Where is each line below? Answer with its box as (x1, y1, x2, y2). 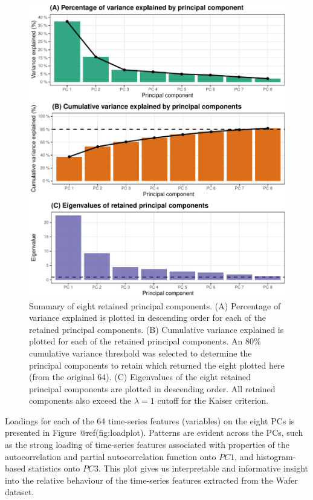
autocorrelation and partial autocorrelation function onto (5, 450, 216, 462)
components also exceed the (29, 394, 132, 407)
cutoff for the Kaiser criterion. (157, 394, 269, 407)
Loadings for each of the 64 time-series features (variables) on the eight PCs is (5, 414, 295, 427)
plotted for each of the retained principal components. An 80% (29, 335, 261, 347)
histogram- (256, 450, 296, 462)
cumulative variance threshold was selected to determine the (29, 346, 252, 359)
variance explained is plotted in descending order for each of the (29, 311, 266, 324)
